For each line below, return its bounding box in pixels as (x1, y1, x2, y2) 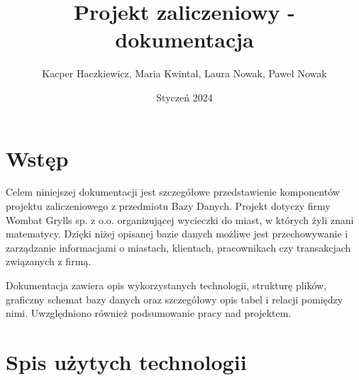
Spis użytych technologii (6, 347, 247, 376)
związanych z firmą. (6, 254, 92, 269)
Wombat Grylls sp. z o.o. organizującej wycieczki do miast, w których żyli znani (6, 212, 354, 227)
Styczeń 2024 (156, 89, 213, 104)
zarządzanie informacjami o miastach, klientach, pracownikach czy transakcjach (6, 240, 351, 255)
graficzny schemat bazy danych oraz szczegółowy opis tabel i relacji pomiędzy (6, 291, 343, 306)
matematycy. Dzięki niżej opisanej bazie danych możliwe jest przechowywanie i (6, 226, 348, 241)
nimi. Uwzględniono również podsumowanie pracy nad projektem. (6, 306, 292, 320)
